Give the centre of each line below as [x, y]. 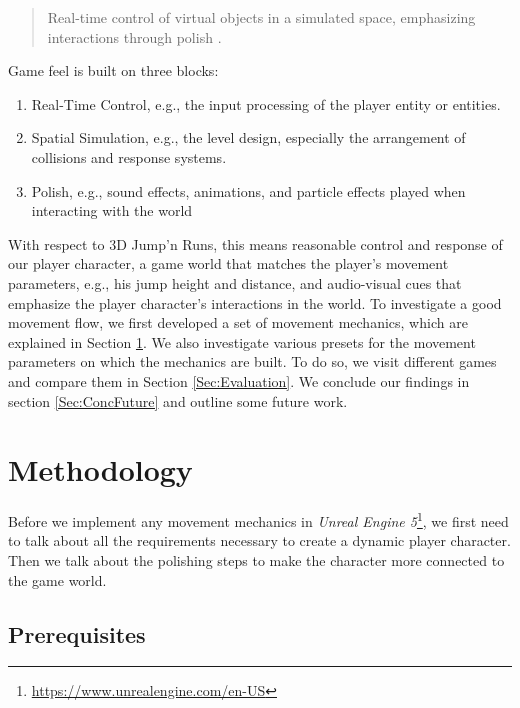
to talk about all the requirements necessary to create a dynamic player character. [259, 540]
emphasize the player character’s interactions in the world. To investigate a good [255, 302]
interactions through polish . [134, 36]
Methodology [100, 469]
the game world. [57, 579]
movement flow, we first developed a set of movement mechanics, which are [238, 322]
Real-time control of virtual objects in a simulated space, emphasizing [261, 17]
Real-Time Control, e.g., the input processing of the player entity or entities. [266, 103]
